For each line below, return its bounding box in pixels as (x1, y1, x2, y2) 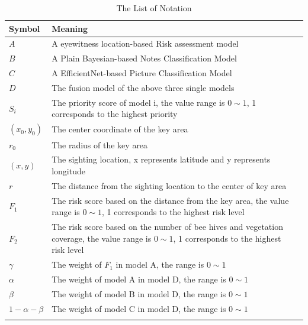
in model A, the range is (115, 258, 204, 271)
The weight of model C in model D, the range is (52, 302, 226, 314)
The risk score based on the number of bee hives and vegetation (52, 220, 283, 233)
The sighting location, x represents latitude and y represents (52, 153, 271, 165)
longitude (52, 164, 85, 177)
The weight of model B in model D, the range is (52, 287, 226, 300)
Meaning (52, 22, 88, 34)
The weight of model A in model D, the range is (52, 272, 226, 285)
